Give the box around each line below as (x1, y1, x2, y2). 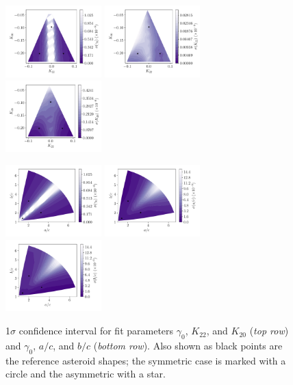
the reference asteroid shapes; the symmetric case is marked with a (5, 353, 286, 367)
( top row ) (249, 323, 289, 338)
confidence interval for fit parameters (18, 323, 174, 338)
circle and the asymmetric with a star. (5, 367, 166, 381)
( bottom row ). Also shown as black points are (93, 338, 283, 352)
